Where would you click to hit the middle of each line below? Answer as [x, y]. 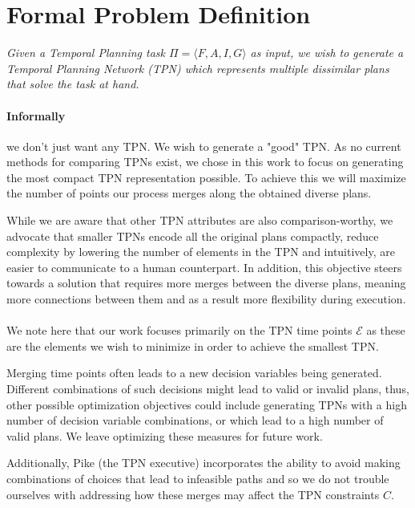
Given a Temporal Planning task [86, 53]
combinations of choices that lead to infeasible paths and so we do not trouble [198, 478]
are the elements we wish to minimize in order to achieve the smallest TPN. [193, 345]
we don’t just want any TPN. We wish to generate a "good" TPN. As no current [204, 146]
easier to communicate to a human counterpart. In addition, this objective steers [204, 267]
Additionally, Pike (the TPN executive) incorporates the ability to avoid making [203, 463]
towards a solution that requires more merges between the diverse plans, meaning [206, 283]
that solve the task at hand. [73, 84]
